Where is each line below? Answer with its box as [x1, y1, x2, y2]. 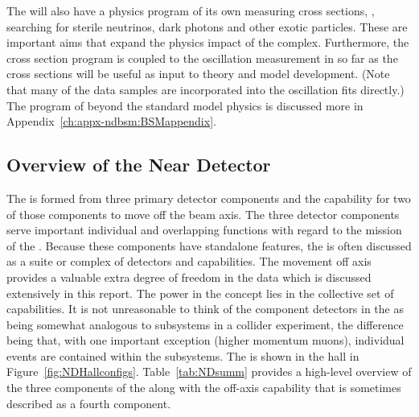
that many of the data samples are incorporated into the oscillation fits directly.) [6, 81, 405, 97]
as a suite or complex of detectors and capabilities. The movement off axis [6, 253, 372, 270]
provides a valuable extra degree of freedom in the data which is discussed [6, 268, 372, 285]
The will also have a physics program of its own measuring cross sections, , [6, 2, 375, 19]
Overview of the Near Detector [6, 152, 271, 177]
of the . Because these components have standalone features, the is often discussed [6, 237, 412, 254]
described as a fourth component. [6, 394, 171, 411]
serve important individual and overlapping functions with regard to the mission [6, 221, 402, 238]
